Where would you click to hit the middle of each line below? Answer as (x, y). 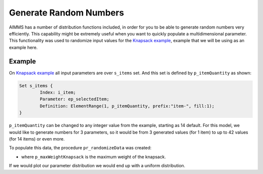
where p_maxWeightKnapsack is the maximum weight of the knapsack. (94, 157)
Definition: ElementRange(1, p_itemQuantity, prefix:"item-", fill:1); (127, 106)
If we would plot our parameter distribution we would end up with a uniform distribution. (97, 166)
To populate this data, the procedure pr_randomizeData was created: (80, 148)
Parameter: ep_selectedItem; (75, 99)
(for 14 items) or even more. (37, 139)
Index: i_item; (58, 92)
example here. (23, 47)
